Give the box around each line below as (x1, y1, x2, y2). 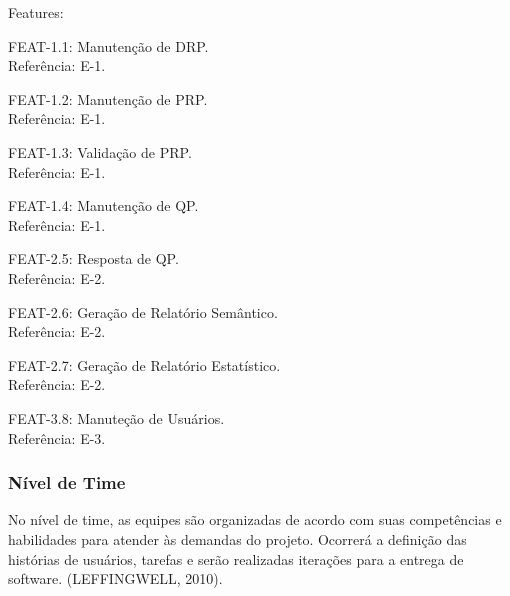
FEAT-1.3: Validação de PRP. (8, 141, 192, 162)
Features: (8, 2, 64, 22)
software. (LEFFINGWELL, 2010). (8, 568, 223, 589)
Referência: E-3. (8, 427, 106, 448)
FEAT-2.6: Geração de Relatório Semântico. (8, 301, 278, 322)
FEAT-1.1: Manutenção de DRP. (8, 35, 209, 56)
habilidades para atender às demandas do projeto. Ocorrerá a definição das (8, 528, 467, 549)
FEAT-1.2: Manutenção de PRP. (8, 88, 208, 109)
